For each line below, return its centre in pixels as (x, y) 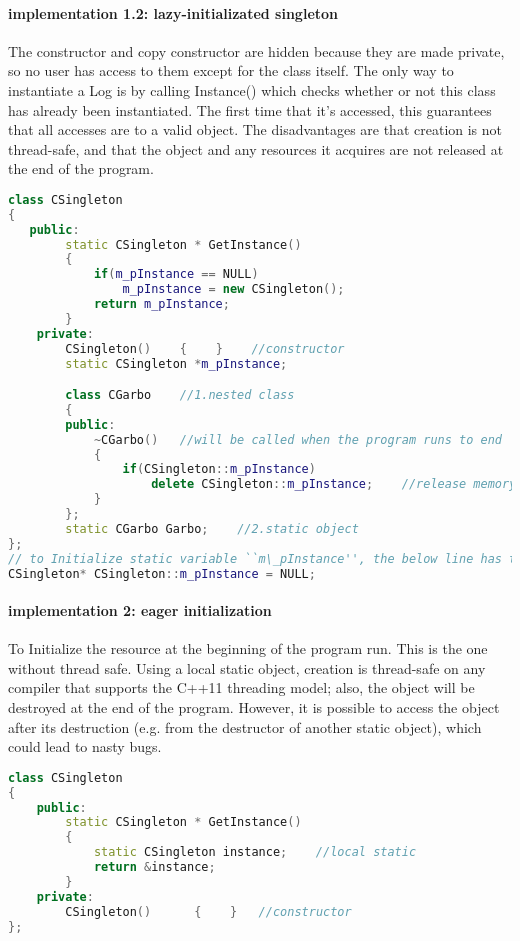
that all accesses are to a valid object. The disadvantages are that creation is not (255, 129)
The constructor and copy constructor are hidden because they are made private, (256, 50)
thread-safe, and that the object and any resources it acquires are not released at (256, 148)
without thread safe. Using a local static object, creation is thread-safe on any (247, 667)
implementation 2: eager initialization (140, 610)
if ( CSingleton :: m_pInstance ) (219, 469)
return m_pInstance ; (161, 304)
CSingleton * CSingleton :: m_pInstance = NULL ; (162, 573)
